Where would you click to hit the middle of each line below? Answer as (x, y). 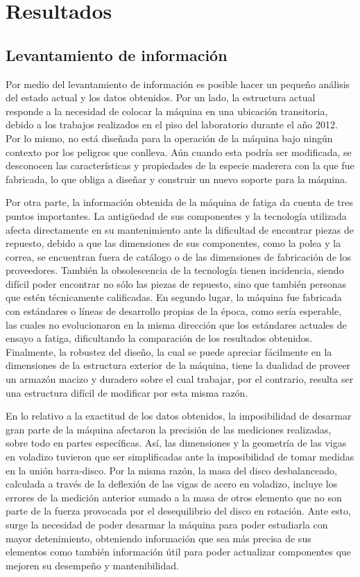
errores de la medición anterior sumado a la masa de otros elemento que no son (174, 497)
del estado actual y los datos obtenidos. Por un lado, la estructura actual (161, 97)
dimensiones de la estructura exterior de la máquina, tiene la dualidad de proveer (178, 365)
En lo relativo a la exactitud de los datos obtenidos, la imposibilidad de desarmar (179, 416)
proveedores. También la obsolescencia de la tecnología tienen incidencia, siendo (175, 270)
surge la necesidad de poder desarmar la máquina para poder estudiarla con (167, 524)
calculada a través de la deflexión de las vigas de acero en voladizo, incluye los (172, 484)
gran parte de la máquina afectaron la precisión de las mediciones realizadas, (169, 429)
